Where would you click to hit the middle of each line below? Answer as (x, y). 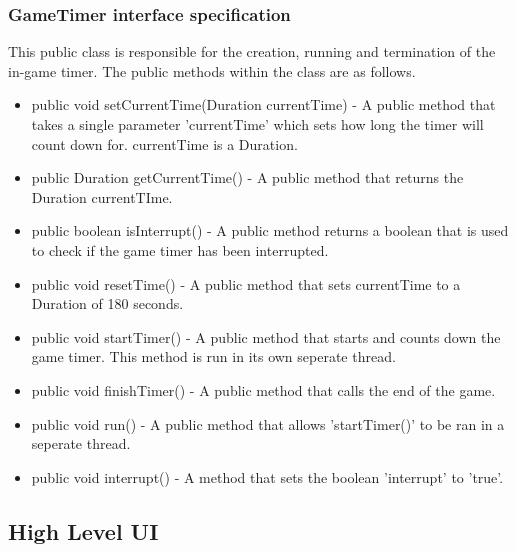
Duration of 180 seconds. (107, 303)
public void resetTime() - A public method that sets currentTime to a (246, 283)
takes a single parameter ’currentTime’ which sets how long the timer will (257, 124)
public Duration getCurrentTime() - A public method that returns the (247, 177)
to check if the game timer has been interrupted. (180, 249)
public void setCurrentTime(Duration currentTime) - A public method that (263, 104)
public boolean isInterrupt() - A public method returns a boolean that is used (270, 230)
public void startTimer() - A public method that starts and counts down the (266, 336)
